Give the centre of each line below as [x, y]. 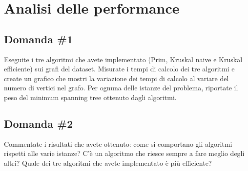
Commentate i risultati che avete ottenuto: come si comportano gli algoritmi [118, 144]
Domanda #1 [39, 39]
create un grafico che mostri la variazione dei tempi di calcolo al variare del [116, 78]
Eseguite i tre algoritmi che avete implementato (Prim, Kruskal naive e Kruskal [123, 59]
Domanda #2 [39, 123]
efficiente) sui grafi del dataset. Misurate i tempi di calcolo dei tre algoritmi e [119, 69]
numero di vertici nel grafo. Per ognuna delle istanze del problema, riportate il [121, 88]
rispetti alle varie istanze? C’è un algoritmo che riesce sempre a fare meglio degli [124, 153]
